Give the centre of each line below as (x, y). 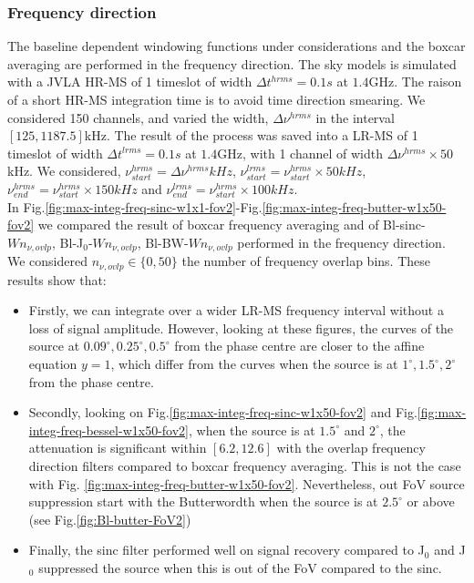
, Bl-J (68, 242)
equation (53, 364)
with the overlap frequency (351, 448)
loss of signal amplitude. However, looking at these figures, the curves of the (241, 327)
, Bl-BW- (163, 242)
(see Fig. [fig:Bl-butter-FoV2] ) (110, 519)
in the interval (355, 117)
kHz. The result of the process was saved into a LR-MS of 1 (251, 135)
